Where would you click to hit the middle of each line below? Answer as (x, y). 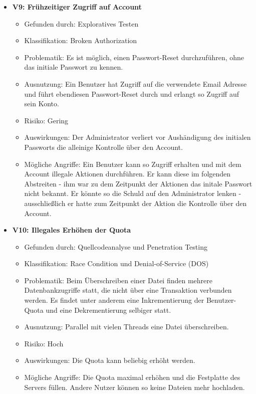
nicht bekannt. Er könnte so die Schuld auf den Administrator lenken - (133, 193)
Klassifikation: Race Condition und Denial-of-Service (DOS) (116, 263)
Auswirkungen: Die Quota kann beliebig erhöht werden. (110, 360)
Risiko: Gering (46, 120)
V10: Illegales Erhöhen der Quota (72, 230)
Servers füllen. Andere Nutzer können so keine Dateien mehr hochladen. (135, 387)
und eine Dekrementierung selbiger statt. (108, 310)
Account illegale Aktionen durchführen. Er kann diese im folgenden (127, 174)
